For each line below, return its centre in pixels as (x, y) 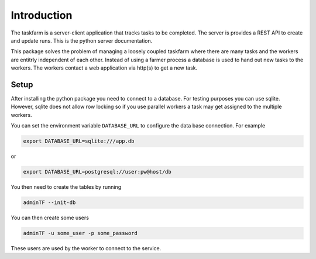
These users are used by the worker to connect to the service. (86, 248)
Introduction (42, 15)
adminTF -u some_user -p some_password (80, 233)
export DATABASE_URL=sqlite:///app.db (79, 141)
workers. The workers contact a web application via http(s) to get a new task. (104, 68)
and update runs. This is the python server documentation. (82, 40)
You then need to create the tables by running (66, 187)
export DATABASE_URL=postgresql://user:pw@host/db (97, 172)
